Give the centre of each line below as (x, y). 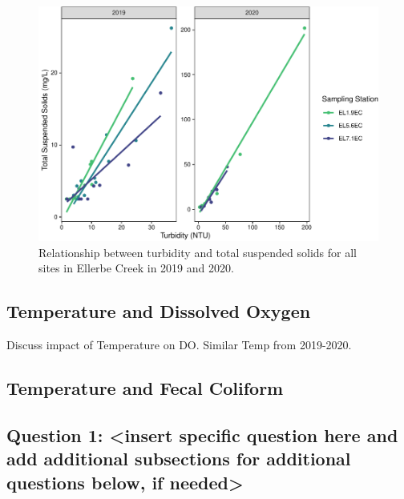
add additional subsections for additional (179, 459)
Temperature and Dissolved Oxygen (159, 311)
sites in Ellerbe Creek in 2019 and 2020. (136, 268)
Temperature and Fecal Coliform (145, 388)
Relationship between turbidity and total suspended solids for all (198, 252)
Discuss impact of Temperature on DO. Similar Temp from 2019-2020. (179, 345)
